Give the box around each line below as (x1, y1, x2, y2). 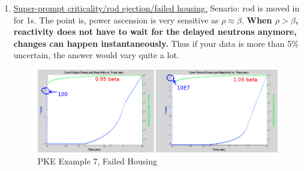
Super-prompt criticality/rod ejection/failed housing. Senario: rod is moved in (13, 2, 300, 14)
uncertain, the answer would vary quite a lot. (13, 49, 179, 61)
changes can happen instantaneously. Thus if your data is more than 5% (13, 37, 299, 49)
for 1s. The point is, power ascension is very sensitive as (13, 13, 219, 26)
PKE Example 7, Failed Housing (37, 155, 158, 167)
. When (241, 13, 272, 26)
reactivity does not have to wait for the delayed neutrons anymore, (13, 25, 297, 38)
